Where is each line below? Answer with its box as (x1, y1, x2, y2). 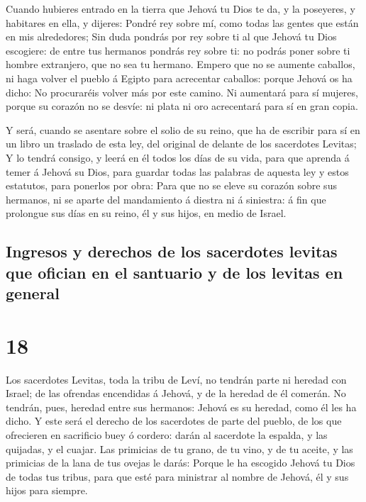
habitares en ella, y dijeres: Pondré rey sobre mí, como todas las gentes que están (6, 15, 359, 30)
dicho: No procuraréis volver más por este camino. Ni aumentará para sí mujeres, (6, 84, 358, 99)
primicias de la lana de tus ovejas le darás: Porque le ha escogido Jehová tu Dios (6, 455, 355, 470)
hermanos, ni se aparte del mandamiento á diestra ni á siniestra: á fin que (6, 191, 326, 206)
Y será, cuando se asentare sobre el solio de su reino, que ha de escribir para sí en (6, 122, 360, 137)
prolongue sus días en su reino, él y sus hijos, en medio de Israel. (6, 206, 287, 221)
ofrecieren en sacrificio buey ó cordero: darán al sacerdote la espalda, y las (6, 427, 328, 442)
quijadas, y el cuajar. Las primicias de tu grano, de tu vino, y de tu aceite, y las (6, 441, 353, 456)
